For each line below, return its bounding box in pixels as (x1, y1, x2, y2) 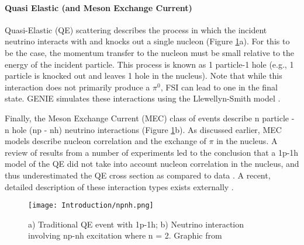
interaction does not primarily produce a (5, 80, 150, 93)
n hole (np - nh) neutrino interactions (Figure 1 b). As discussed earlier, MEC (5, 123, 282, 135)
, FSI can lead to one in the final (160, 80, 278, 93)
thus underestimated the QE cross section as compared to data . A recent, (5, 169, 271, 181)
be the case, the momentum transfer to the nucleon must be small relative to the (5, 46, 295, 58)
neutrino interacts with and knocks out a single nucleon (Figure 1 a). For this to (5, 35, 290, 47)
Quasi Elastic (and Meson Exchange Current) (5, 1, 192, 13)
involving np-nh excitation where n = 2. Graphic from (28, 229, 222, 242)
